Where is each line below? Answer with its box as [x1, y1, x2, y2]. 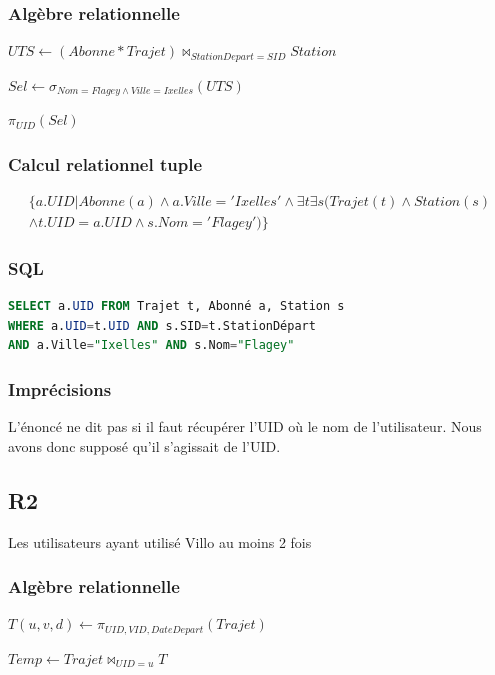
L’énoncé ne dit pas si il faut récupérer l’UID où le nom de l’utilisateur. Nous [8, 416, 482, 437]
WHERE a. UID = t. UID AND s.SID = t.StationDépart [8, 318, 316, 333]
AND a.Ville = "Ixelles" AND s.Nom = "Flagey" [8, 338, 295, 353]
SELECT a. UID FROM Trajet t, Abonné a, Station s [8, 299, 345, 314]
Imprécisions [8, 376, 112, 401]
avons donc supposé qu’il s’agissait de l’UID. [8, 435, 281, 456]
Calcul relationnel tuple [8, 151, 203, 176]
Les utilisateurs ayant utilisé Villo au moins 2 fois [8, 531, 312, 552]
